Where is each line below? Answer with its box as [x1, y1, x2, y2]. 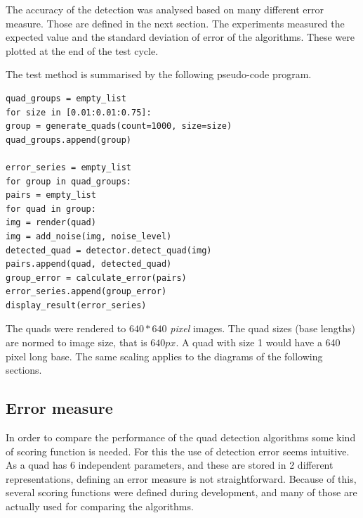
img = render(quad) [6, 217, 96, 228]
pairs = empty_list [6, 190, 96, 201]
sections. [6, 362, 42, 377]
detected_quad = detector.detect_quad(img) [6, 245, 212, 255]
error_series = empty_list [6, 162, 131, 172]
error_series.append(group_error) [6, 286, 167, 297]
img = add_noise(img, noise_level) [6, 231, 172, 241]
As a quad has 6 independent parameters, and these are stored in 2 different [6, 457, 334, 472]
